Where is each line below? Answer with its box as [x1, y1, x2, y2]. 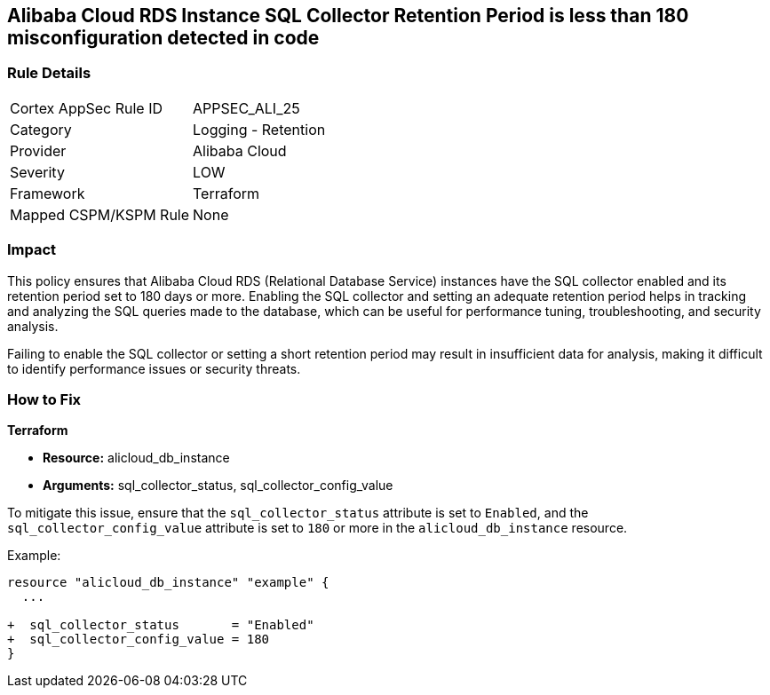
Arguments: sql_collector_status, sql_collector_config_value [43, 478, 393, 494]
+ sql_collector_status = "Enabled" [7, 618, 314, 633]
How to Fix [7, 390, 82, 408]
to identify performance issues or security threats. [7, 360, 301, 376]
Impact [7, 241, 57, 259]
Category [10, 120, 72, 138]
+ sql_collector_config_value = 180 [7, 632, 270, 647]
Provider [10, 141, 67, 160]
